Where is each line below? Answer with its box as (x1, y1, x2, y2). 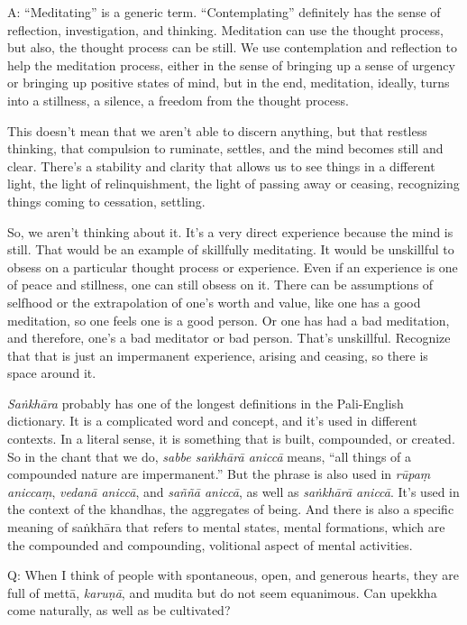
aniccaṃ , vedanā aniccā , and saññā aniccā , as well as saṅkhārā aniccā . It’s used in (7, 482, 460, 501)
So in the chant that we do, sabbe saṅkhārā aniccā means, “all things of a (7, 446, 412, 465)
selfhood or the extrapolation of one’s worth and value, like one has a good (7, 292, 421, 311)
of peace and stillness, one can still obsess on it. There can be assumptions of (7, 275, 434, 294)
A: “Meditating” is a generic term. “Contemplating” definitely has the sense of (7, 3, 441, 21)
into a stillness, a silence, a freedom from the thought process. (7, 90, 349, 109)
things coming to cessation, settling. (7, 191, 206, 210)
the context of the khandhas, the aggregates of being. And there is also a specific (7, 500, 454, 519)
